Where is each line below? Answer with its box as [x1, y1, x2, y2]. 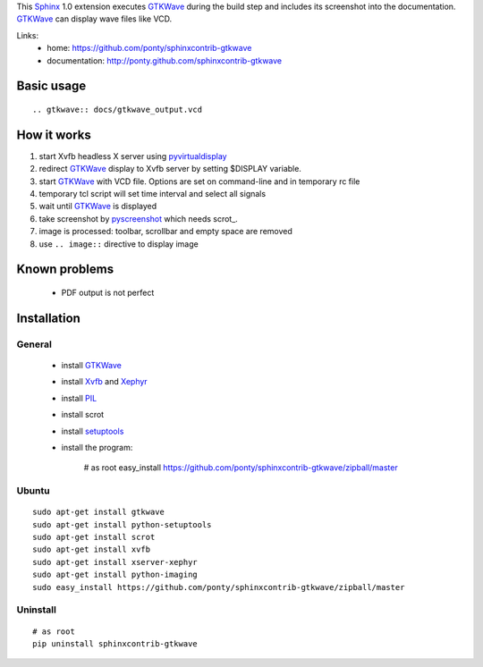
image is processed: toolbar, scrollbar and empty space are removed [38, 226, 292, 237]
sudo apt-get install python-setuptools [32, 519, 212, 529]
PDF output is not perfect [61, 287, 155, 299]
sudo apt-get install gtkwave [32, 507, 165, 518]
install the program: [61, 442, 133, 452]
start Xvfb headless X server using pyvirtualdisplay [38, 150, 227, 161]
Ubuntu [16, 485, 50, 497]
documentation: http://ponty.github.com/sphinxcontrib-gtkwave [47, 55, 282, 66]
